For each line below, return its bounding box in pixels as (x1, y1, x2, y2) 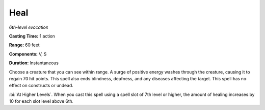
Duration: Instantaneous (9, 60, 59, 66)
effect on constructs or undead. (9, 83, 74, 89)
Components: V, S (9, 51, 47, 57)
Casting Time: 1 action (9, 33, 55, 39)
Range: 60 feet (9, 42, 40, 48)
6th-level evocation (9, 24, 49, 30)
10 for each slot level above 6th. (9, 98, 74, 104)
